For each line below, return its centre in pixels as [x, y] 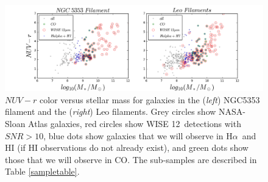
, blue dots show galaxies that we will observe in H [138, 135]
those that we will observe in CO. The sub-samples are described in [131, 159]
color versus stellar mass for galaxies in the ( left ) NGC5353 [150, 99]
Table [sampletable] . [42, 171]
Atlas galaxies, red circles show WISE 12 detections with [135, 123]
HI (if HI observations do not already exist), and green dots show [127, 147]
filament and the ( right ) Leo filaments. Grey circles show [111, 111]
